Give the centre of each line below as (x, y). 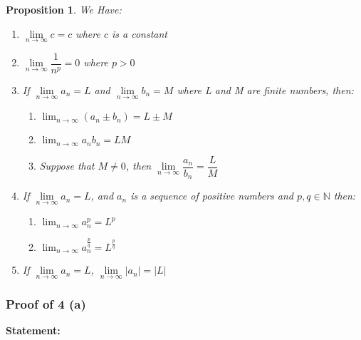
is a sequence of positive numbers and (212, 196)
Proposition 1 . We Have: (64, 9)
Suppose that (67, 166)
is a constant (139, 33)
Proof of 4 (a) (46, 303)
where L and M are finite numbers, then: (265, 89)
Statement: (33, 330)
